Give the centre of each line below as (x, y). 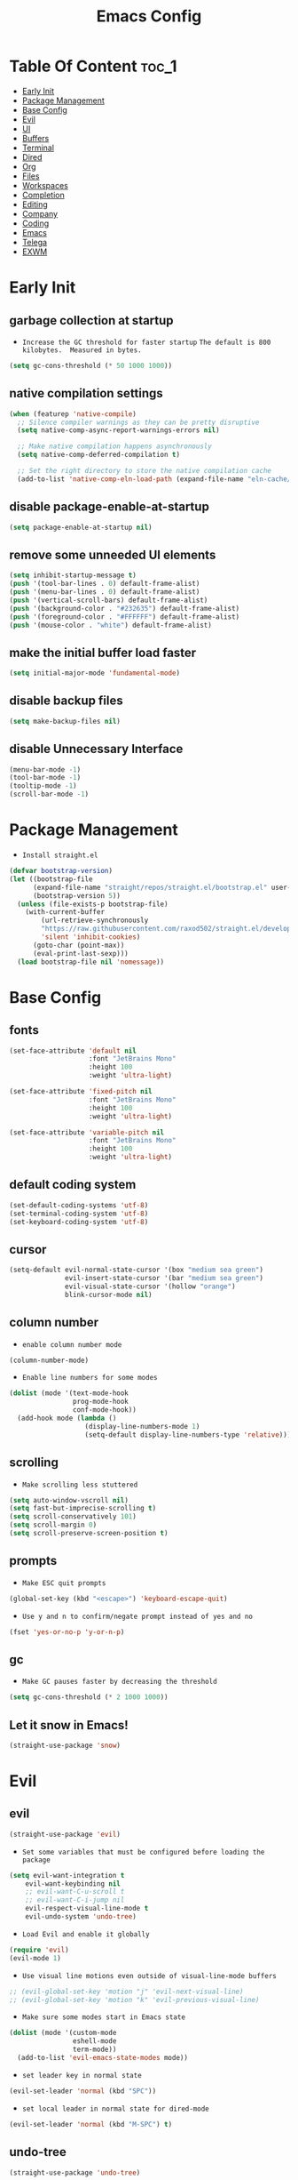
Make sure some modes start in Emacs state (104, 2017)
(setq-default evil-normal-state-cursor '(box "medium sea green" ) (137, 1270)
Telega (34, 242)
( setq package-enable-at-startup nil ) (81, 527)
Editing (35, 204)
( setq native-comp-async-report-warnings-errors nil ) (118, 430)
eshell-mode (94, 2041)
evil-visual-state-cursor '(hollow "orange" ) (151, 1286)
